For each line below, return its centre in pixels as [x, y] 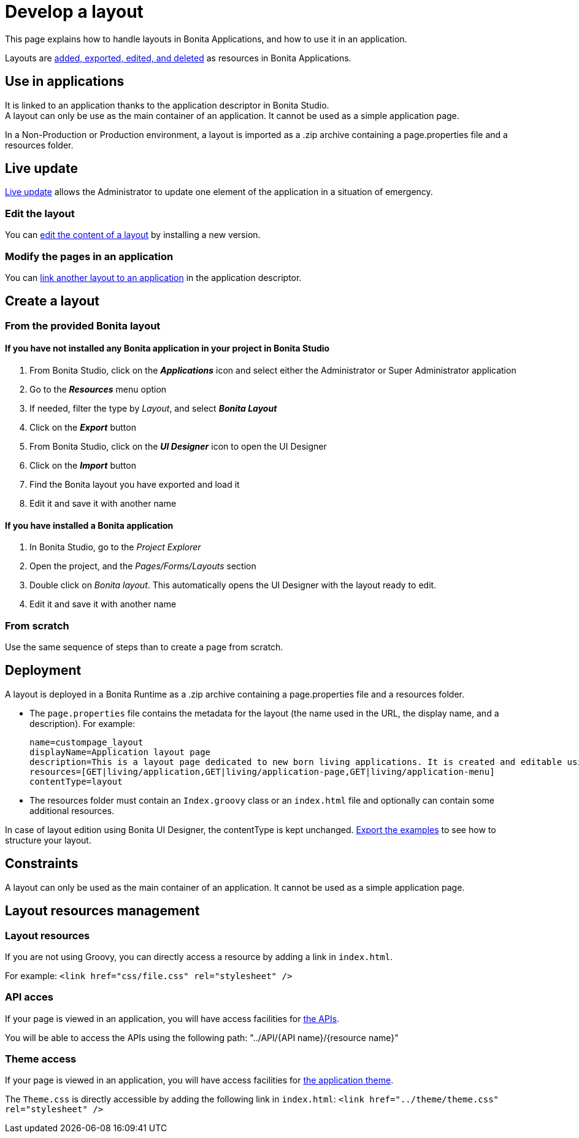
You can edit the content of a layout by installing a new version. [133, 235]
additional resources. [72, 810]
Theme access [41, 1059]
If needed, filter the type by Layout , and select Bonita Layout [153, 408]
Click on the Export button [83, 427]
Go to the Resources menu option [98, 389]
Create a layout [52, 301]
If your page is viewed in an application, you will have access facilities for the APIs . [172, 1018]
